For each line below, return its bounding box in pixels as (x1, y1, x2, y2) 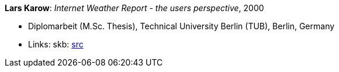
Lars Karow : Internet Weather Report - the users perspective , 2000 (5, 3, 264, 13)
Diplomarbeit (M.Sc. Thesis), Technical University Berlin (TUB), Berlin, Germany (28, 21, 335, 31)
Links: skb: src (28, 39, 84, 49)
